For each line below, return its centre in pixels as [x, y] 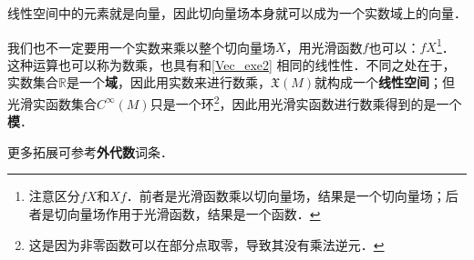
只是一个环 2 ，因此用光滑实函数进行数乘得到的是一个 [306, 102]
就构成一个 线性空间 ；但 [385, 82]
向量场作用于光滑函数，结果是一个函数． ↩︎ [194, 214]
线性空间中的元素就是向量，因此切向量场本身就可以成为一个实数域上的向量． [237, 13]
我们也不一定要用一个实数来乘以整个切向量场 [141, 47]
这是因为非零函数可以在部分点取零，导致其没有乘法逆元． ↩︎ [206, 244]
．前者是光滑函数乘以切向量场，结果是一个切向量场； [286, 196]
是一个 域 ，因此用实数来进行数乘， [168, 82]
